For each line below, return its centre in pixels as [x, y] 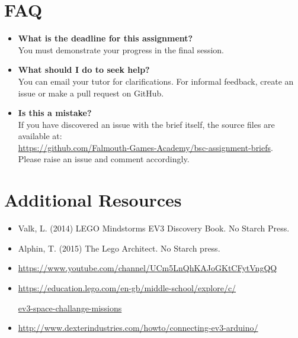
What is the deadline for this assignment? [105, 38]
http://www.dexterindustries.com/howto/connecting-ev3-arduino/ [138, 328]
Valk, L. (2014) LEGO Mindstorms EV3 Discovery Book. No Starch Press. [154, 228]
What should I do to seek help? [84, 70]
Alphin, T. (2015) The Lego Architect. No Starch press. [119, 248]
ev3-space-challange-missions [70, 308]
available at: [40, 136]
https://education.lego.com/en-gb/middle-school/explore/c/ [127, 287]
